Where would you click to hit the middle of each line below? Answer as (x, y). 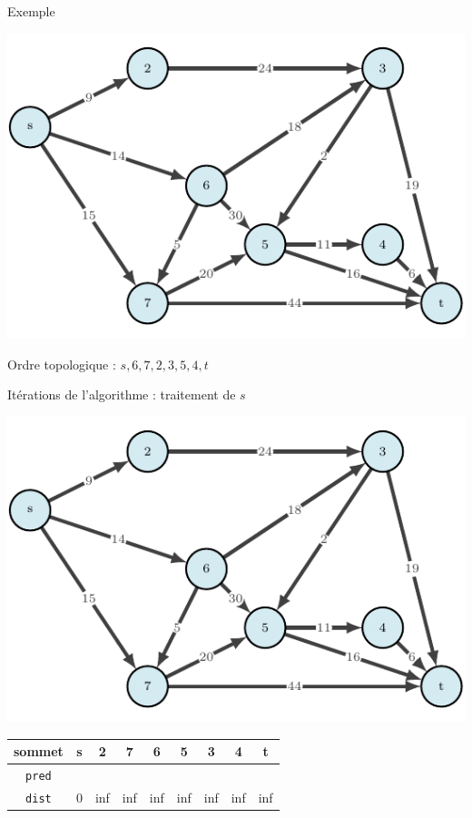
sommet (39, 751)
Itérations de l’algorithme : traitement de (122, 394)
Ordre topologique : (62, 364)
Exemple (31, 11)
